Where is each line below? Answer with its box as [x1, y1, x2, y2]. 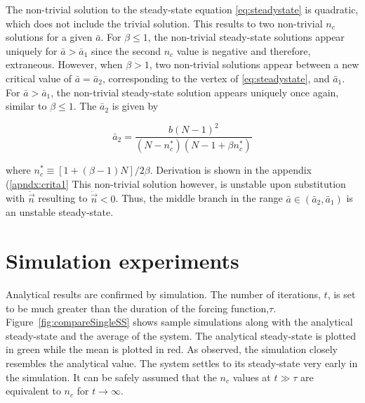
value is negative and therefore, [176, 43, 311, 58]
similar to [6, 98, 47, 113]
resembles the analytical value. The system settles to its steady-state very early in [6, 356, 358, 371]
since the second [91, 43, 161, 58]
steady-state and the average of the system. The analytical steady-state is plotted [6, 328, 357, 343]
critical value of [6, 70, 72, 85]
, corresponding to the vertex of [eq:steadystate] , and [102, 70, 330, 85]
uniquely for [6, 43, 58, 58]
